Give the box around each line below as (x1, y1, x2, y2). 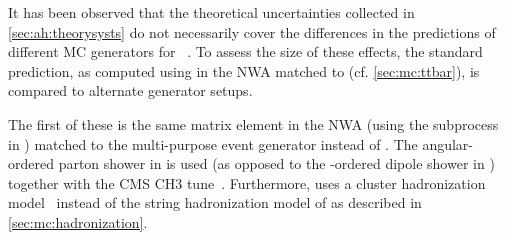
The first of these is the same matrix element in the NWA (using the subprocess (8, 113, 499, 134)
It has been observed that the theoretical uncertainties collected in (8, 2, 415, 22)
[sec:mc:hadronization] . (8, 211, 148, 232)
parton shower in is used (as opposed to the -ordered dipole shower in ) (58, 153, 495, 174)
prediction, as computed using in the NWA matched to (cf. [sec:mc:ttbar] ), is (8, 60, 480, 81)
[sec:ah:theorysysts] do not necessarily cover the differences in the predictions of (8, 21, 496, 42)
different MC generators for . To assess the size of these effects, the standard (8, 41, 483, 62)
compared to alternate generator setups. (8, 80, 253, 101)
